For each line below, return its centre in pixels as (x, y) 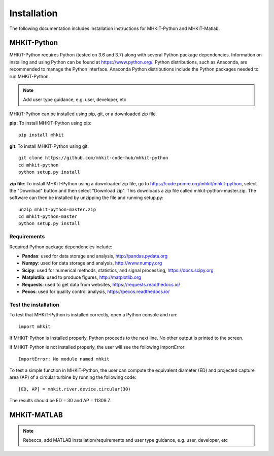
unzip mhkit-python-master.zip (57, 209)
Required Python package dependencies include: (61, 247)
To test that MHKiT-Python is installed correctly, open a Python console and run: (93, 315)
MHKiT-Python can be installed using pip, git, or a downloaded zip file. (83, 114)
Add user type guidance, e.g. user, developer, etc (75, 100)
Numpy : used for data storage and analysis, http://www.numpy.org (92, 263)
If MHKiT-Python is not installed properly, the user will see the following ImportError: (98, 347)
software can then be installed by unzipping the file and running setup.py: (87, 198)
